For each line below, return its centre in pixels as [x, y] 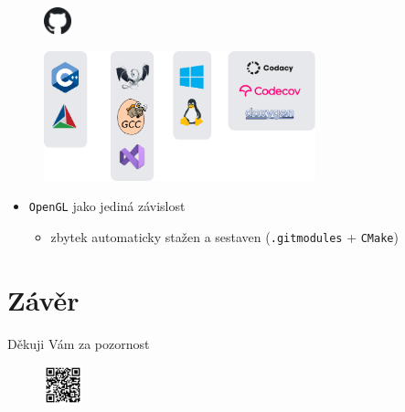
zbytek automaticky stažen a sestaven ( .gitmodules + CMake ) [224, 236]
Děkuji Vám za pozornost [79, 343]
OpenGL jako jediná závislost [107, 206]
